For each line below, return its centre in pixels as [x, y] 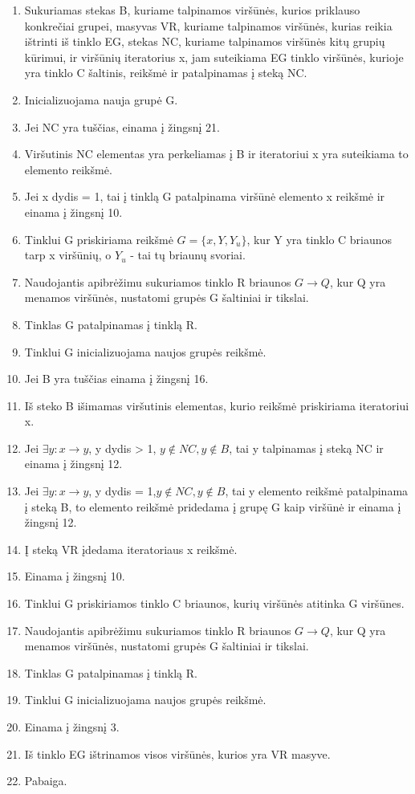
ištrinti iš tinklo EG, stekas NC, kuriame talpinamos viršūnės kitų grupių [205, 41]
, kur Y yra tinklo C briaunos [319, 239]
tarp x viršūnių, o [68, 255]
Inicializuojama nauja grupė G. [101, 99]
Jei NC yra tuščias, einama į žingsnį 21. [122, 126]
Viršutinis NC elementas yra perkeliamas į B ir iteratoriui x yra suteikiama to [216, 154]
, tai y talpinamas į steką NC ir [306, 448]
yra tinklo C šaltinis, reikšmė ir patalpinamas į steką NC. [166, 73]
